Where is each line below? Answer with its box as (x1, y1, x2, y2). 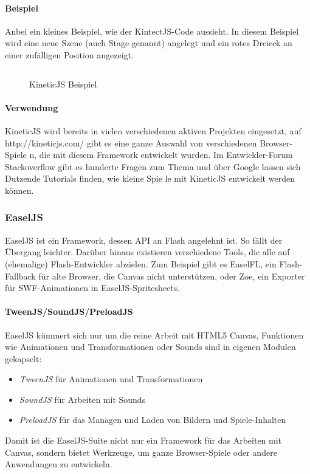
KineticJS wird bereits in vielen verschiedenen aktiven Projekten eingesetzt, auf (5, 124, 301, 137)
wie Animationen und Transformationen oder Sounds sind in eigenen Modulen (5, 340, 296, 353)
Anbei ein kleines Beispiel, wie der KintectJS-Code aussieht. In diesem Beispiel (5, 24, 299, 37)
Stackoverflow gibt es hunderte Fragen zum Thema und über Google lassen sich (5, 160, 301, 173)
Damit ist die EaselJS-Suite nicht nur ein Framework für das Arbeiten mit (5, 434, 282, 447)
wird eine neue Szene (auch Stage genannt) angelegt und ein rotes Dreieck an (5, 36, 292, 49)
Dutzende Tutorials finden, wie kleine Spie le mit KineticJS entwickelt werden (5, 172, 295, 185)
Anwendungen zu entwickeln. (5, 458, 112, 470)
